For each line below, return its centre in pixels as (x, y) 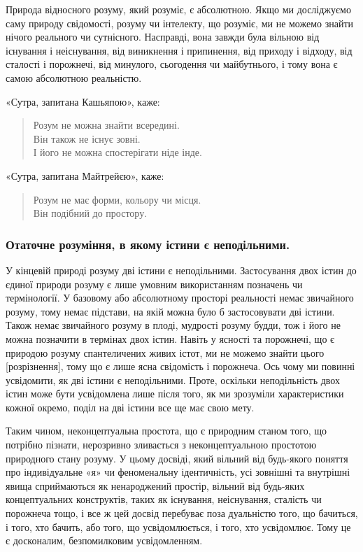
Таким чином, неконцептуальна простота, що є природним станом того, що (166, 431)
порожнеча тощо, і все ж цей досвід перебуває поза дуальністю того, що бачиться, (182, 513)
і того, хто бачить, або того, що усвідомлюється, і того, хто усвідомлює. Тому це (178, 526)
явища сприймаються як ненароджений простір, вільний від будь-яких (155, 485)
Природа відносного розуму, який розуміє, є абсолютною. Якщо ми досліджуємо (178, 9)
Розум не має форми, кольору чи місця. (117, 199)
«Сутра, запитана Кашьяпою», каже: (83, 101)
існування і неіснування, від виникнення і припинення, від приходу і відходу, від (179, 50)
